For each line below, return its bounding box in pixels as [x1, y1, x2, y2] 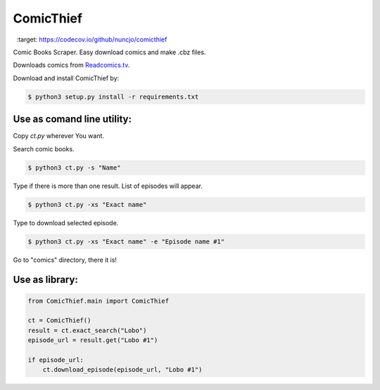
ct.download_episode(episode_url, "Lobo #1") [42, 366, 203, 374]
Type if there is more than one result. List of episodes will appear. [13, 182, 203, 190]
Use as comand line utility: [13, 113, 132, 125]
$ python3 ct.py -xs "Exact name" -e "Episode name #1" [27, 237, 225, 246]
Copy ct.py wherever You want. [13, 132, 105, 140]
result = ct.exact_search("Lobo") [27, 326, 147, 334]
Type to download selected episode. [13, 218, 119, 227]
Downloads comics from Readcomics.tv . [13, 61, 130, 70]
